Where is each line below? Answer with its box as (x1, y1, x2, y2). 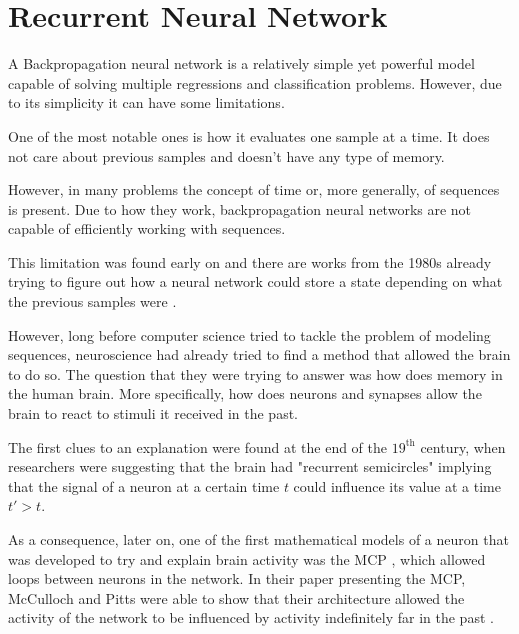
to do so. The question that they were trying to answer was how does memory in (8, 363, 503, 384)
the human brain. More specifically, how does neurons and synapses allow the (8, 383, 482, 404)
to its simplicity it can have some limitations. (8, 92, 285, 113)
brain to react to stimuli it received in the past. (8, 403, 298, 424)
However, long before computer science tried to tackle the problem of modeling (8, 324, 491, 345)
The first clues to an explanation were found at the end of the (8, 436, 388, 457)
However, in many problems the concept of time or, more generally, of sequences (8, 179, 500, 200)
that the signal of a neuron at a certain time (8, 475, 280, 496)
